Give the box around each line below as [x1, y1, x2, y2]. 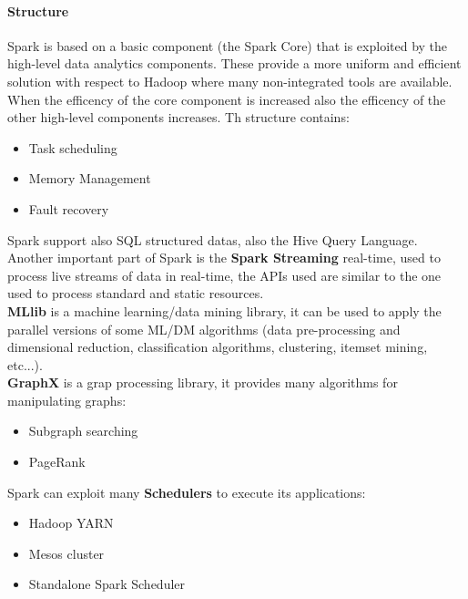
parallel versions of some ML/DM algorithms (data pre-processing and [7, 319, 401, 338]
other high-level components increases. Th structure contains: [7, 108, 350, 127]
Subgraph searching [28, 421, 138, 440]
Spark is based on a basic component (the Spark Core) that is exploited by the [7, 36, 448, 55]
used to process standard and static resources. [7, 284, 264, 303]
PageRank [28, 452, 86, 471]
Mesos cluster [28, 543, 105, 563]
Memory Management [28, 169, 151, 188]
